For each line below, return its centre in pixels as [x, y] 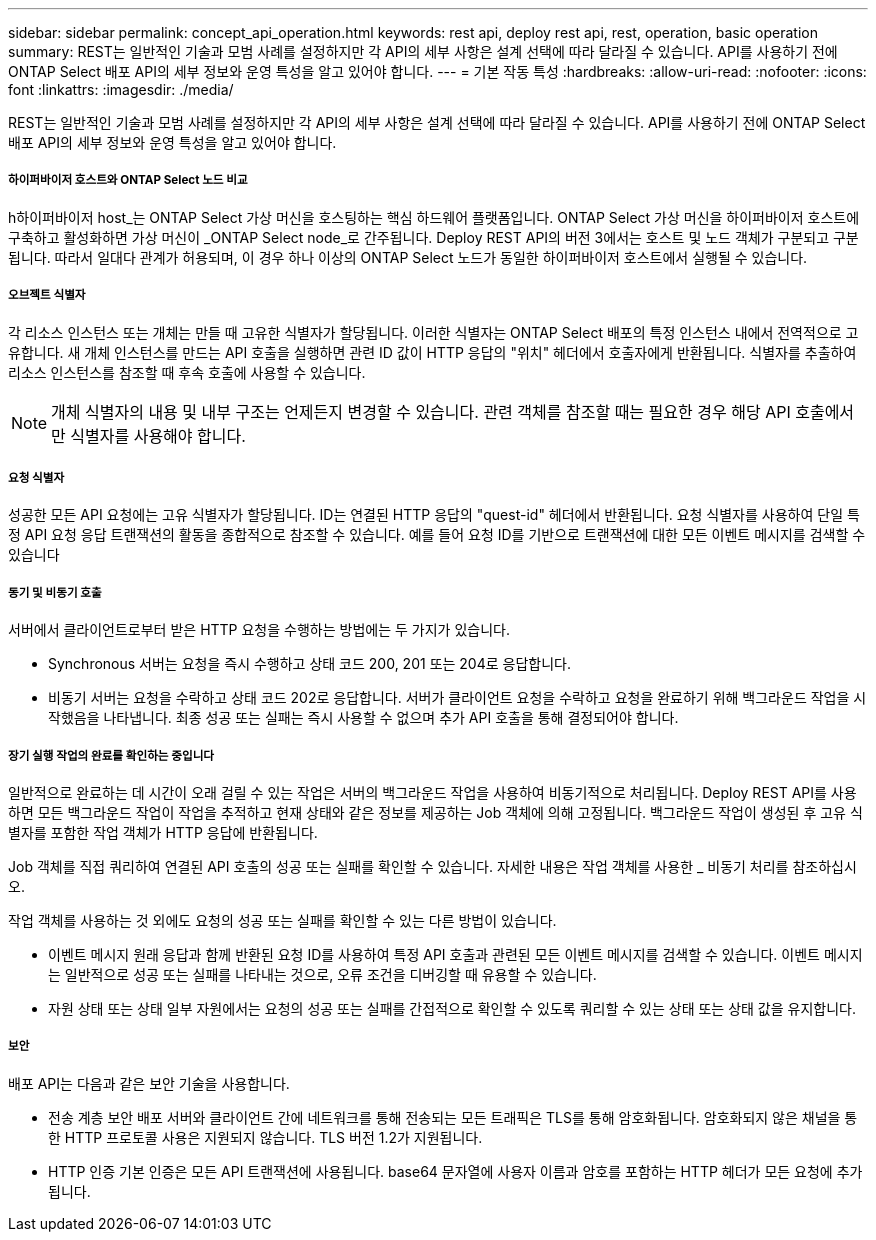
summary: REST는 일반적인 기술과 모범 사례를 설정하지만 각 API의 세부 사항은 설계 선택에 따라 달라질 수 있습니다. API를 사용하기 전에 [423, 51]
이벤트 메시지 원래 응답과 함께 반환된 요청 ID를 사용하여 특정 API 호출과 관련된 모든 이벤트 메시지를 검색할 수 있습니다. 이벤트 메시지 [455, 954]
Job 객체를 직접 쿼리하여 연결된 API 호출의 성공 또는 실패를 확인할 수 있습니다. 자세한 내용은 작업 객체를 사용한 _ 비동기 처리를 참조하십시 [432, 866]
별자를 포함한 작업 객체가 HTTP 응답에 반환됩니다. [163, 832]
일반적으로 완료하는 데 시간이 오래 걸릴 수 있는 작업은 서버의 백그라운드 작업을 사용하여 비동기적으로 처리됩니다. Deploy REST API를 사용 [432, 792]
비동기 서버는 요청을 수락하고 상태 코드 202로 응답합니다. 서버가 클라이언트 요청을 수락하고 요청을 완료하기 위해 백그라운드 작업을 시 [457, 698]
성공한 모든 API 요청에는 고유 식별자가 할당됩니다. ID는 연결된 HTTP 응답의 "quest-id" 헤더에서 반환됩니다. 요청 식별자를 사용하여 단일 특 [434, 515]
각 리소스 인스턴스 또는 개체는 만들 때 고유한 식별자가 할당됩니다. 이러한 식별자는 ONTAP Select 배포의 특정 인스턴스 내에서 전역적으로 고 [433, 332]
